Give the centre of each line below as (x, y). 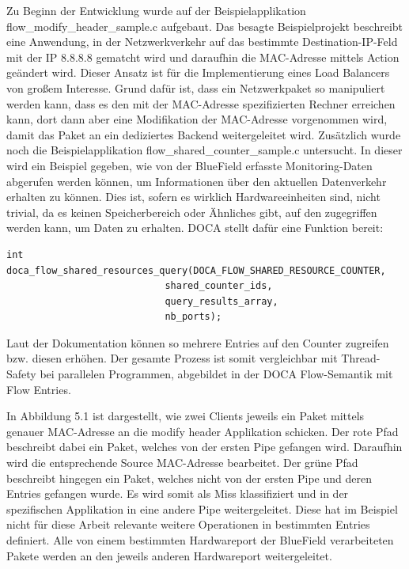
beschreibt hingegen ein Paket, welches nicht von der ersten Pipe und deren (189, 478)
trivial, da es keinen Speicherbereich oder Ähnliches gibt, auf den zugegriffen (192, 212)
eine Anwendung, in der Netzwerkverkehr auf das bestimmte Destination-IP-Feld (202, 42)
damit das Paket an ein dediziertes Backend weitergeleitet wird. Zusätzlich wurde (204, 134)
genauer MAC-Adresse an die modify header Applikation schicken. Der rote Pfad (203, 431)
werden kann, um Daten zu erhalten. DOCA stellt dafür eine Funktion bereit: (195, 228)
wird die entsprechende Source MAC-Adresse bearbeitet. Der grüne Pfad (182, 463)
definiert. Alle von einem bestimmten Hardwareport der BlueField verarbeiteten (200, 540)
